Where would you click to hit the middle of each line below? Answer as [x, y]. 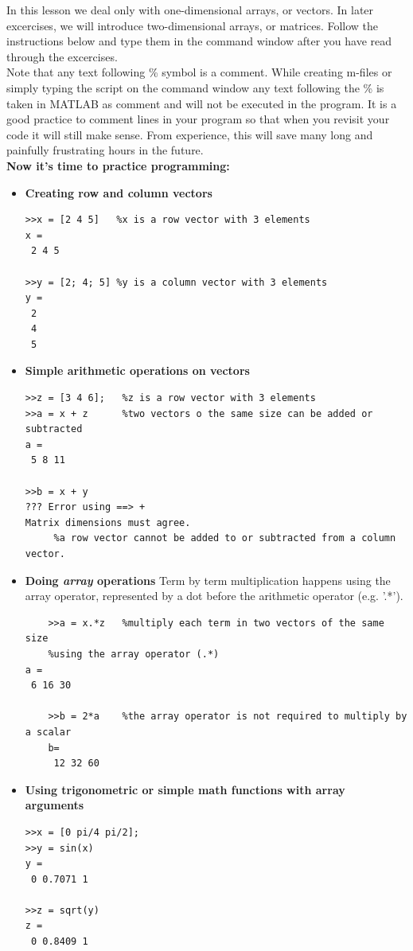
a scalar [48, 732]
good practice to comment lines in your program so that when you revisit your [198, 119]
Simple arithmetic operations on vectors [137, 370]
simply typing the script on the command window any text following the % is [195, 87]
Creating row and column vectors [119, 192]
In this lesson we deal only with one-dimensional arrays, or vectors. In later [190, 10]
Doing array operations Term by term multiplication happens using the [208, 580]
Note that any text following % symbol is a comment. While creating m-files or [199, 72]
